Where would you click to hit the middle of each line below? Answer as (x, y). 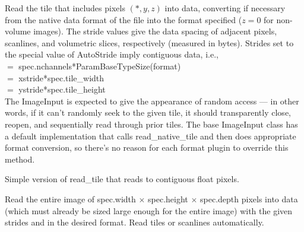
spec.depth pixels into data (249, 198)
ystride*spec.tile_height (62, 89)
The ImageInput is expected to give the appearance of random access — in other (152, 101)
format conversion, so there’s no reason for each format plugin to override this (147, 147)
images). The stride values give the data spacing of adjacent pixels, (155, 31)
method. (20, 159)
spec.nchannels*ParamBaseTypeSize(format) (100, 66)
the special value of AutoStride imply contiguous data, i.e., (112, 54)
